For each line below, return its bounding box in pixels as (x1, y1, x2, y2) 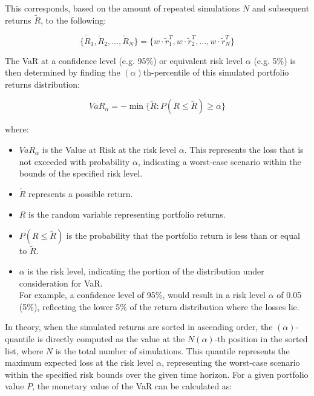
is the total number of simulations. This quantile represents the (55, 344, 290, 357)
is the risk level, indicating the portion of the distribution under (27, 265, 264, 277)
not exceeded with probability (19, 155, 130, 167)
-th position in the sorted (214, 332, 308, 345)
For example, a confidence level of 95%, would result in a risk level (19, 288, 266, 301)
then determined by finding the (5, 66, 120, 79)
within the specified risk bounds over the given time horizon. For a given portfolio (5, 368, 309, 380)
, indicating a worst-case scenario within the (137, 155, 301, 167)
